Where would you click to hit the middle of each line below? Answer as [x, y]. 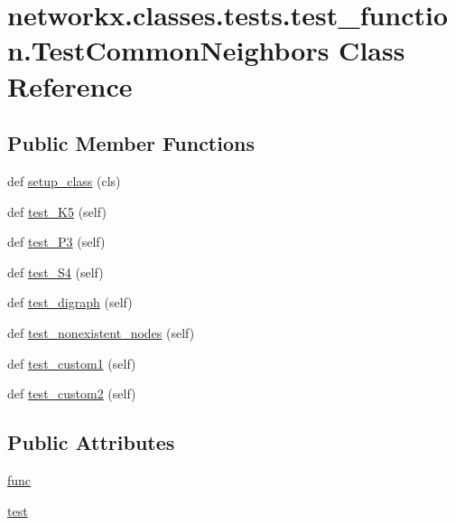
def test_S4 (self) [56, 272]
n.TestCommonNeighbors [168, 50]
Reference [70, 85]
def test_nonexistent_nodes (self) [101, 332]
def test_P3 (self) [56, 242]
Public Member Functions [131, 143]
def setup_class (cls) [64, 180]
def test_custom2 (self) [72, 394]
